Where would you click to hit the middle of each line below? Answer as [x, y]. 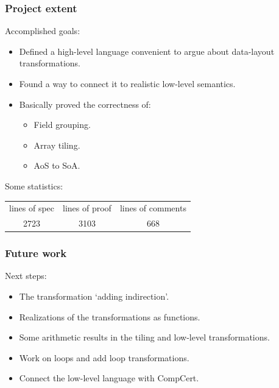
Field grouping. [62, 125]
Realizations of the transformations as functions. [110, 316]
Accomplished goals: [43, 31]
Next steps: [26, 276]
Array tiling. [57, 145]
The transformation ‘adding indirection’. [94, 296]
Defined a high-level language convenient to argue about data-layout [147, 51]
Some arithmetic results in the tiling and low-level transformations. [144, 337]
